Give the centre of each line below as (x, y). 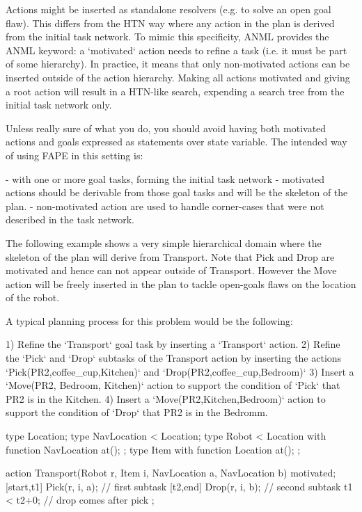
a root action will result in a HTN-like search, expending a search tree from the (175, 91)
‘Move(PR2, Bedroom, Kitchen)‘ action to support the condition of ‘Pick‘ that (173, 385)
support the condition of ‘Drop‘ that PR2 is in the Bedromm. (137, 412)
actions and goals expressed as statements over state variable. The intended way (176, 142)
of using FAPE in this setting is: (74, 155)
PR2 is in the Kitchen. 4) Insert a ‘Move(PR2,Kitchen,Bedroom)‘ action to (166, 398)
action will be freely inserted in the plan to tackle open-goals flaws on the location (181, 283)
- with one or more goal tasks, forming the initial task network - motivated (165, 178)
